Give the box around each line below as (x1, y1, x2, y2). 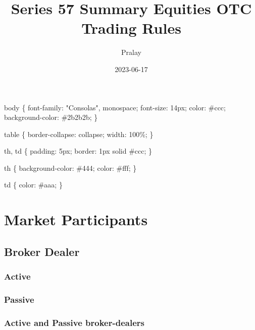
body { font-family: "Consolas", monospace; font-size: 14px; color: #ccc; (4, 102, 226, 112)
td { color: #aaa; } (4, 179, 63, 190)
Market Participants (4, 209, 148, 230)
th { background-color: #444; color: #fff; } (4, 162, 137, 173)
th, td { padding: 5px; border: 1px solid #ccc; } (4, 146, 152, 156)
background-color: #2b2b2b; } (4, 112, 98, 122)
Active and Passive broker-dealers (4, 316, 144, 328)
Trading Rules (81, 18, 181, 38)
